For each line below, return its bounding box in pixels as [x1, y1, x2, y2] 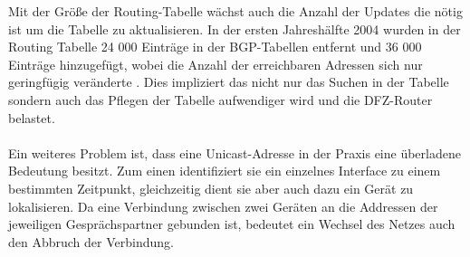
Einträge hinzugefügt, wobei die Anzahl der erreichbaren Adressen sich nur [8, 54, 423, 73]
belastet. [8, 108, 55, 127]
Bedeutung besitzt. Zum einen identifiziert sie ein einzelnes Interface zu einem [8, 161, 441, 180]
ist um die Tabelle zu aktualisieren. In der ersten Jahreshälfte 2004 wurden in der [8, 19, 461, 38]
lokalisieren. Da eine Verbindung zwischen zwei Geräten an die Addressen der [8, 196, 438, 215]
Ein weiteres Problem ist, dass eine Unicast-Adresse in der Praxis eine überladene [8, 143, 461, 162]
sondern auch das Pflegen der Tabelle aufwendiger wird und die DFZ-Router [8, 90, 433, 109]
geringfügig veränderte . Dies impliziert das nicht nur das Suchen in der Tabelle [8, 72, 449, 91]
